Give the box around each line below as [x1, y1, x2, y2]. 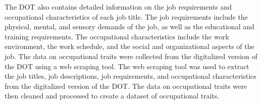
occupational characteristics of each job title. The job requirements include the [5, 11, 248, 22]
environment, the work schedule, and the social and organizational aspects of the [5, 41, 254, 51]
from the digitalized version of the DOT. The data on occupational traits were [5, 80, 247, 91]
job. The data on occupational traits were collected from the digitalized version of [5, 50, 257, 61]
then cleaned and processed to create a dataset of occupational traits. [5, 90, 220, 101]
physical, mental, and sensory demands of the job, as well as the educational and [5, 21, 254, 32]
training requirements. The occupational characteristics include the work [5, 31, 229, 41]
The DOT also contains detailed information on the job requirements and [5, 2, 232, 12]
